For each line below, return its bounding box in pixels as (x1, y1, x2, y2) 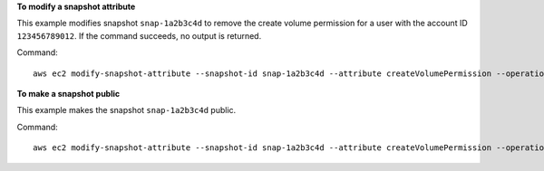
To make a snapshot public (16, 88, 121, 99)
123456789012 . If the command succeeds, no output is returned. (16, 30, 262, 41)
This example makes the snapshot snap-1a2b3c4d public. (16, 105, 237, 116)
